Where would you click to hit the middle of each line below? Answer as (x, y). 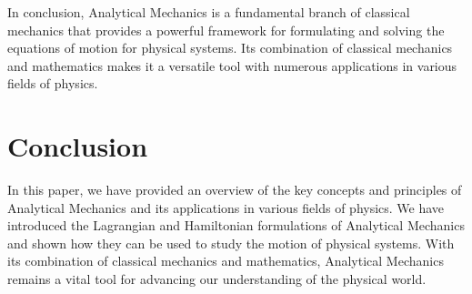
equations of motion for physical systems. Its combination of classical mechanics (230, 48)
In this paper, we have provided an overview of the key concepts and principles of (235, 190)
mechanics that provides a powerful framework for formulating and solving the (226, 30)
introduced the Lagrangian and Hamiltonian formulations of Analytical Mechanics (236, 225)
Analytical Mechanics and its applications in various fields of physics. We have (226, 207)
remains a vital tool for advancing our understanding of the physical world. (217, 279)
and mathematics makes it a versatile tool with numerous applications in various (232, 65)
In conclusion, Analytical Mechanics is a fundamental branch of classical (209, 12)
